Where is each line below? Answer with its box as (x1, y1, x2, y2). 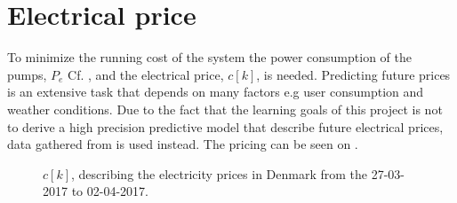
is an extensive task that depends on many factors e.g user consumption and (7, 82, 424, 101)
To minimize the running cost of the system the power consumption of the (7, 48, 412, 66)
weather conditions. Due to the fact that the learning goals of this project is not (7, 99, 443, 118)
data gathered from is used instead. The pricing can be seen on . (7, 135, 358, 153)
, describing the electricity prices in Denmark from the (71, 164, 368, 183)
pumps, (7, 65, 47, 83)
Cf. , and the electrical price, (68, 65, 224, 83)
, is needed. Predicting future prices (256, 65, 451, 83)
